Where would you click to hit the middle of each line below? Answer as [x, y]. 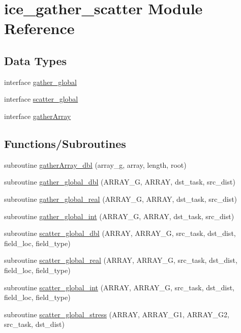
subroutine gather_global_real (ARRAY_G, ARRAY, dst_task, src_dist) [121, 199]
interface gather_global [40, 82]
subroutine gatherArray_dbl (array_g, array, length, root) [95, 164]
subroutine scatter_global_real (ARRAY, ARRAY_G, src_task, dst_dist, [121, 260]
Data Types [35, 60]
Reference [39, 28]
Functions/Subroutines [65, 143]
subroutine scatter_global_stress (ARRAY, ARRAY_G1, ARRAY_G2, [117, 314]
